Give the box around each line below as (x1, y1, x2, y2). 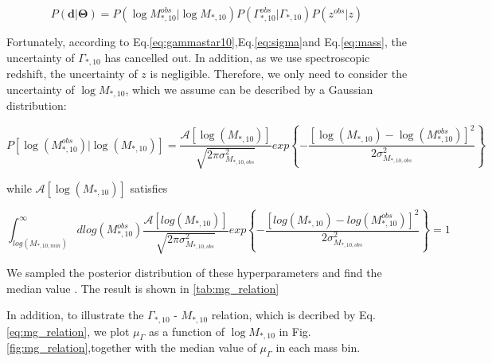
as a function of (149, 322, 225, 339)
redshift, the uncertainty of (6, 65, 138, 82)
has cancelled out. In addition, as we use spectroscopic (104, 49, 370, 65)
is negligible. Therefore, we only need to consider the (150, 65, 408, 82)
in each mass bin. (275, 339, 361, 356)
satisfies (130, 179, 168, 196)
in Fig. (279, 322, 311, 339)
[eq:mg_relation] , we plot (6, 322, 130, 339)
